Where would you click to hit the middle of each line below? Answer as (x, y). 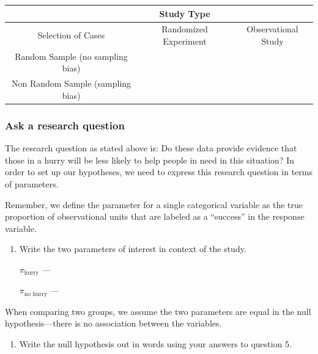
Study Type (185, 13)
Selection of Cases (71, 35)
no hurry (36, 294)
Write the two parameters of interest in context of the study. (133, 249)
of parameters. (32, 183)
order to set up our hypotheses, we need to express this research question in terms (159, 172)
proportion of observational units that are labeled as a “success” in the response (155, 216)
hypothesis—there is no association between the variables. (113, 323)
